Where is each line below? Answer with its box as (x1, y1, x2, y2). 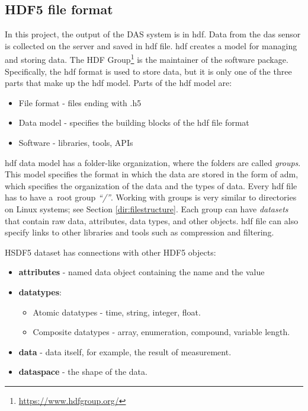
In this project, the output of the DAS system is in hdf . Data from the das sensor (5, 28, 301, 40)
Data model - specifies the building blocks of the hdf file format (18, 116, 249, 129)
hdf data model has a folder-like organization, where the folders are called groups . (5, 156, 301, 168)
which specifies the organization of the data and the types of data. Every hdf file (5, 179, 297, 192)
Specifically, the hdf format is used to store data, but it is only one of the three (5, 65, 292, 77)
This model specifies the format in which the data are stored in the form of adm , (5, 168, 299, 180)
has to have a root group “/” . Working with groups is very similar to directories (5, 191, 297, 203)
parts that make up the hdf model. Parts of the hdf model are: (5, 77, 232, 89)
